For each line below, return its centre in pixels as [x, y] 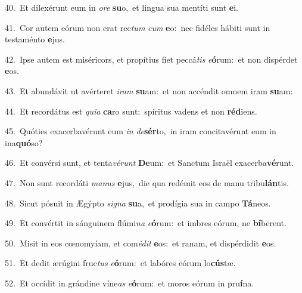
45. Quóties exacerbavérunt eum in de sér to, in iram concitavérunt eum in [141, 131]
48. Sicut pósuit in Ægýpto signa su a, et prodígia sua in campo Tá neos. [138, 203]
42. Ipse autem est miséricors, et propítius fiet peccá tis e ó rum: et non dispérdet [151, 59]
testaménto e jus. [35, 39]
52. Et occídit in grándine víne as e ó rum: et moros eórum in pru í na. [130, 283]
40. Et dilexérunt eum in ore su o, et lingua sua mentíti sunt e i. [122, 7]
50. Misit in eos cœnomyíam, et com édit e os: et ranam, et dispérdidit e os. [141, 243]
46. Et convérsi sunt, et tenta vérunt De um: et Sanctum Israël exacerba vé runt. [150, 163]
